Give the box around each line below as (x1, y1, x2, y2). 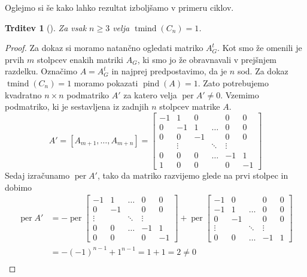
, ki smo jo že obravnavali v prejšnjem (137, 53, 277, 65)
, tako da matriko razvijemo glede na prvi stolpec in (97, 168, 288, 181)
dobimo (5, 180, 32, 193)
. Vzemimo (220, 88, 259, 101)
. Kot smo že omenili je (217, 41, 302, 54)
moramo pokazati (74, 76, 138, 89)
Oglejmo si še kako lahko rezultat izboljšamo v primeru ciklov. (5, 1, 234, 13)
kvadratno (5, 88, 42, 101)
